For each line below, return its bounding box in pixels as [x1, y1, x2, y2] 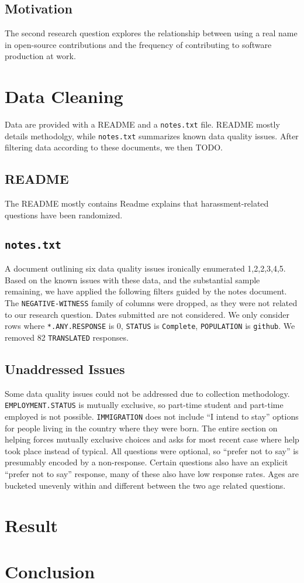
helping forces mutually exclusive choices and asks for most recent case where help [5, 433, 299, 445]
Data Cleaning [5, 84, 123, 108]
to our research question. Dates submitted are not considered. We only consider [5, 308, 289, 320]
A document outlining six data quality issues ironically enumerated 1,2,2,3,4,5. [5, 262, 286, 275]
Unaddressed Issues [5, 359, 125, 378]
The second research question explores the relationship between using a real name [5, 27, 298, 39]
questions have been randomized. [5, 208, 123, 221]
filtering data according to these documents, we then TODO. [5, 141, 223, 153]
